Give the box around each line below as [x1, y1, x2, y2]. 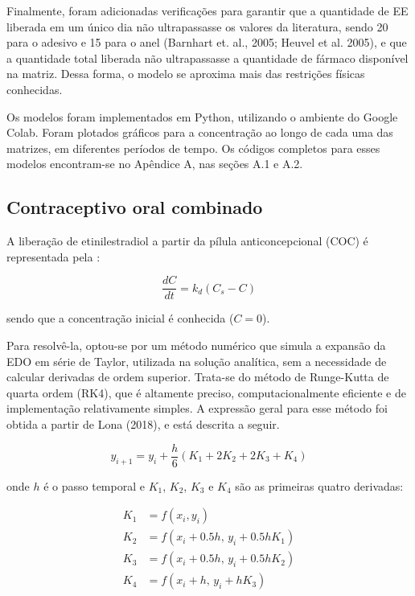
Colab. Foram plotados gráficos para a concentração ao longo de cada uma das [6, 124, 393, 141]
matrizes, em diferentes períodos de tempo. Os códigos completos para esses [6, 139, 380, 156]
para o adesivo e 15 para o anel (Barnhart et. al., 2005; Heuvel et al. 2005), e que [6, 34, 407, 51]
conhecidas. [6, 80, 63, 97]
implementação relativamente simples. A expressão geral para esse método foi [6, 400, 388, 417]
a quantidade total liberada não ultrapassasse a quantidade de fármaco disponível [6, 49, 409, 66]
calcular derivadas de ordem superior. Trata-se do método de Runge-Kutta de [6, 368, 389, 385]
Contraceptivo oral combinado [6, 195, 263, 220]
